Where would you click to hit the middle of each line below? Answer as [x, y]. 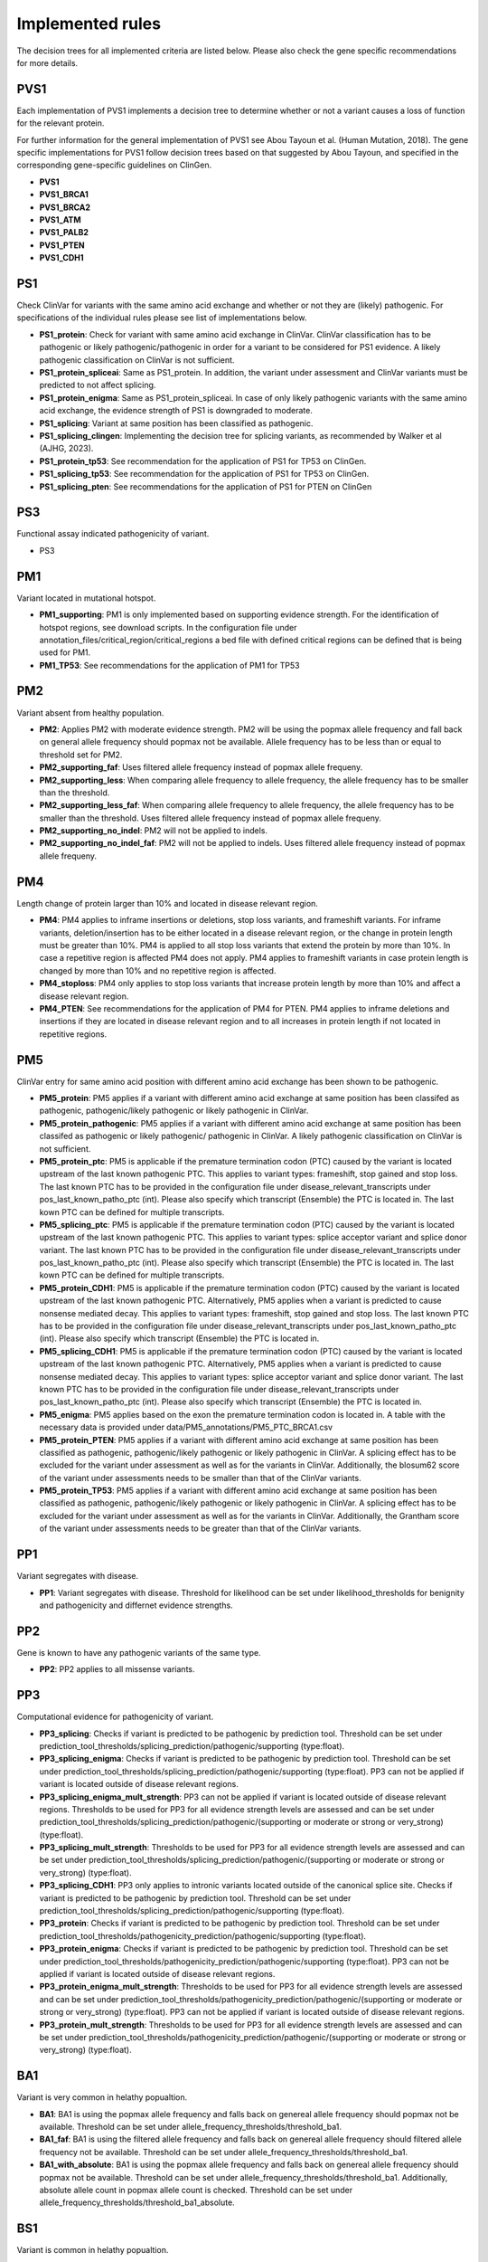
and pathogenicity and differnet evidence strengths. [136, 1605]
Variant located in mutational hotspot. [86, 598]
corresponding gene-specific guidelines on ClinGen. [114, 165]
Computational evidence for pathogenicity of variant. [115, 1717]
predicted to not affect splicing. [98, 385]
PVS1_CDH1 [62, 258]
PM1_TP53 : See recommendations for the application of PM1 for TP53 [169, 665]
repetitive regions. [73, 1034]
